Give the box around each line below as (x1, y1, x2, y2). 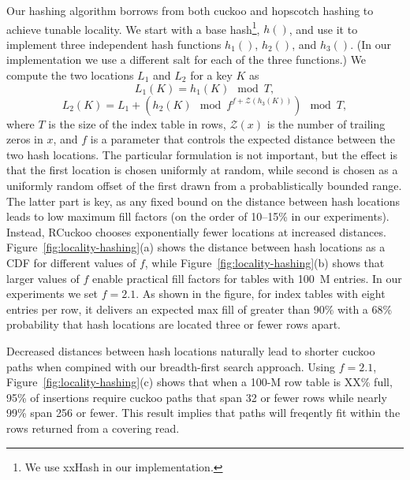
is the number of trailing (266, 115, 386, 132)
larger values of (6, 270, 80, 286)
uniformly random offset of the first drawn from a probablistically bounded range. (6, 177, 402, 193)
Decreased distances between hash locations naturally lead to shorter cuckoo (6, 342, 375, 359)
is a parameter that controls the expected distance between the (90, 131, 395, 147)
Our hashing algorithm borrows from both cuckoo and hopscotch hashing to (6, 2, 374, 18)
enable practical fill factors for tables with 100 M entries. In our (91, 270, 402, 286)
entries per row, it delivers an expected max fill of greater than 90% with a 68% (6, 300, 393, 317)
